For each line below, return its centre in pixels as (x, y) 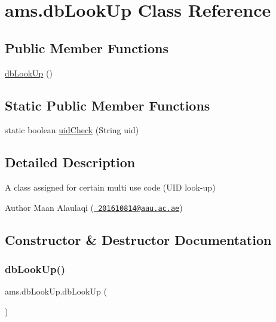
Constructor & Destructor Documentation (138, 239)
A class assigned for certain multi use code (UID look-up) (110, 187)
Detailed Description (70, 162)
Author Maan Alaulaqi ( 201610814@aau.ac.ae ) (94, 207)
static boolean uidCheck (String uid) (72, 130)
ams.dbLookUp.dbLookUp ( (56, 291)
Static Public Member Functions (108, 105)
